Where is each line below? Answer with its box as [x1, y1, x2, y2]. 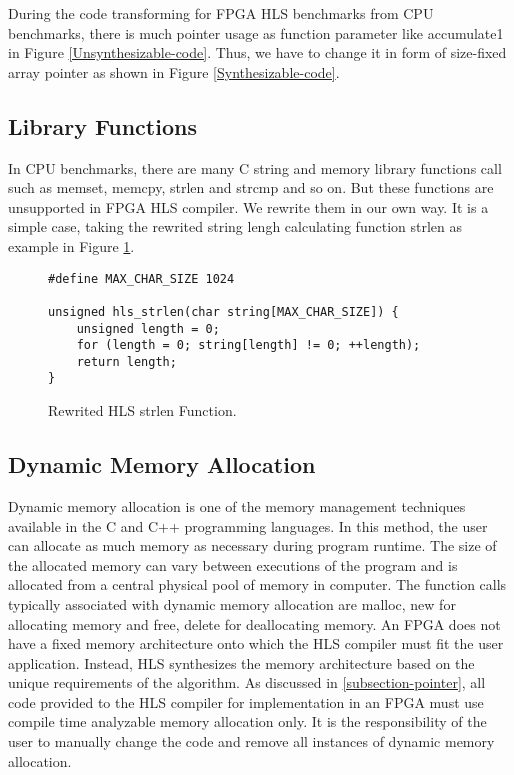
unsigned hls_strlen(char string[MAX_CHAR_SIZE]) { [48, 304, 399, 319]
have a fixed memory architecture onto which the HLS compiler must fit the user [8, 633, 504, 654]
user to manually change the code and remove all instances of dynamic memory [8, 731, 495, 752]
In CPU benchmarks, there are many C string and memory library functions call [8, 157, 502, 178]
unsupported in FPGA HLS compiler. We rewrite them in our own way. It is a [8, 196, 489, 217]
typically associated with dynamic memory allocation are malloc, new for [8, 593, 456, 614]
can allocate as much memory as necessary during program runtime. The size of [8, 535, 497, 556]
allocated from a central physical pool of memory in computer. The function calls [8, 574, 507, 595]
